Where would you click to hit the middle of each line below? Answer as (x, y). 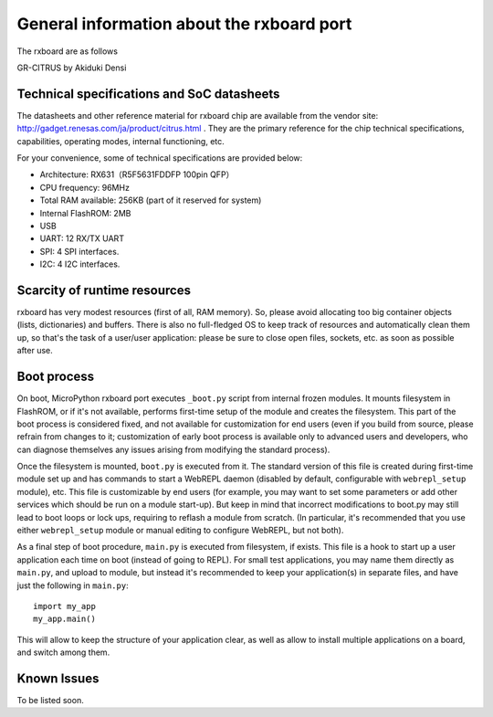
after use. (35, 351)
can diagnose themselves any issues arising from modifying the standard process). (173, 449)
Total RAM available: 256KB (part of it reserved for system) (151, 200)
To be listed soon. (50, 701)
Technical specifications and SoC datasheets (148, 94)
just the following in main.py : (73, 585)
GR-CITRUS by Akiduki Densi (72, 68)
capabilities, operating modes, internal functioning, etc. (121, 141)
